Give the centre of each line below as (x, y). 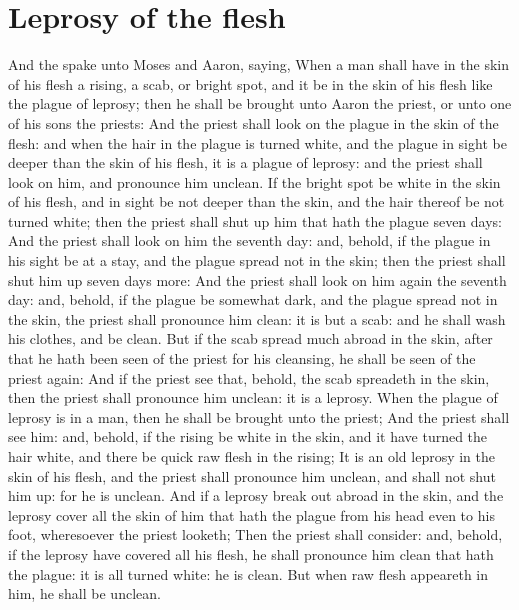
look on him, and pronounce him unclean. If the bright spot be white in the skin (254, 181)
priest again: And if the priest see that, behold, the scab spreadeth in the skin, (249, 377)
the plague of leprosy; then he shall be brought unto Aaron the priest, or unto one (260, 103)
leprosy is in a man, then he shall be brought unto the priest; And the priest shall (259, 416)
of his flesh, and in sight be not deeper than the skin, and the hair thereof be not (256, 201)
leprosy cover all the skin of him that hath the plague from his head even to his (251, 514)
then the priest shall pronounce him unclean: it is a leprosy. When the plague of (253, 397)
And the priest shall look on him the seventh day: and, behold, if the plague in (249, 240)
